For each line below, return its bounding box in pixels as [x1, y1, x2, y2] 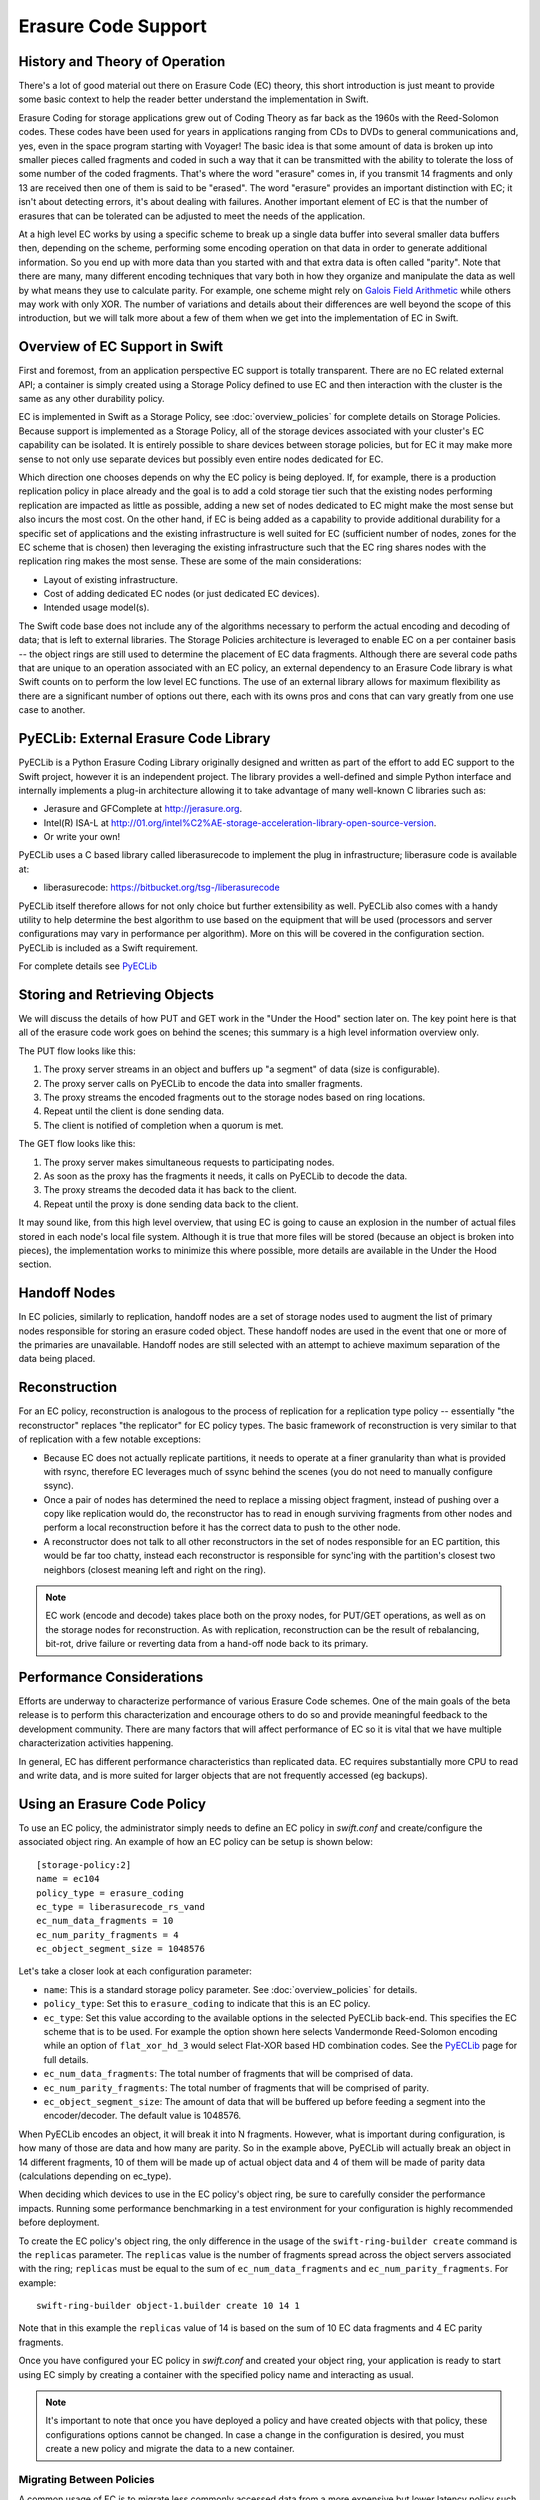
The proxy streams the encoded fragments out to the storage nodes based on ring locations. [43, 1091, 426, 1104]
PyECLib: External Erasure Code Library [18, 730, 271, 747]
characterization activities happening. [18, 1737, 174, 1749]
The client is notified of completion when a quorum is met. [43, 1119, 284, 1131]
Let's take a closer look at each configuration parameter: [18, 1965, 252, 1977]
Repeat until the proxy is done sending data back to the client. [43, 1198, 299, 1210]
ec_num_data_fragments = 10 [36, 1915, 174, 1927]
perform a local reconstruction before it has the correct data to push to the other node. [43, 1521, 401, 1534]
